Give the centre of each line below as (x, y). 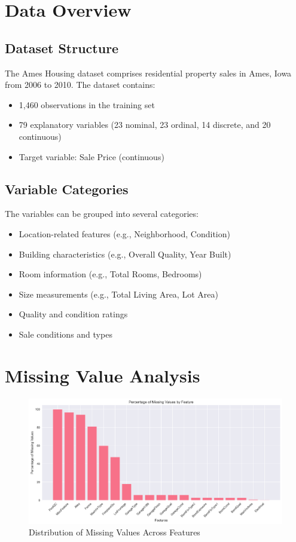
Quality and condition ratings (73, 314)
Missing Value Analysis (103, 375)
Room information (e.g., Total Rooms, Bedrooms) (110, 274)
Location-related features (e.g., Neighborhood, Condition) (124, 233)
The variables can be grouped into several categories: (102, 214)
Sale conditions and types (65, 334)
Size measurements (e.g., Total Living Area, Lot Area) (118, 294)
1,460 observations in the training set (87, 104)
